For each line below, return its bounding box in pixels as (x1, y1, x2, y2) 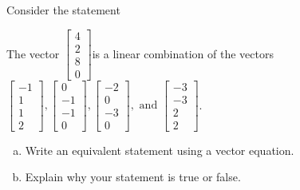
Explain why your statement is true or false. (25, 168, 241, 185)
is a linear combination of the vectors (92, 45, 274, 61)
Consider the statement (6, 2, 120, 18)
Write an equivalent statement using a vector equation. (25, 141, 294, 158)
